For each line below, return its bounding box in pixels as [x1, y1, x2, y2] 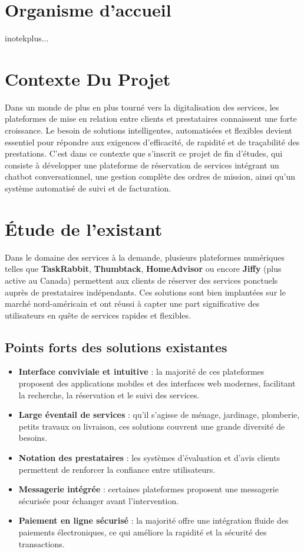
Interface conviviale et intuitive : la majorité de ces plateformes [18, 365, 265, 378]
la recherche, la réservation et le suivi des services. [18, 388, 200, 401]
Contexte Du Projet [5, 66, 171, 90]
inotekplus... [5, 32, 49, 44]
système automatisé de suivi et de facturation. [5, 182, 171, 194]
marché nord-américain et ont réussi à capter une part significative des [5, 297, 260, 310]
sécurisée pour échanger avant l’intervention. [18, 494, 179, 506]
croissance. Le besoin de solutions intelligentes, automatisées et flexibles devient [5, 124, 292, 137]
